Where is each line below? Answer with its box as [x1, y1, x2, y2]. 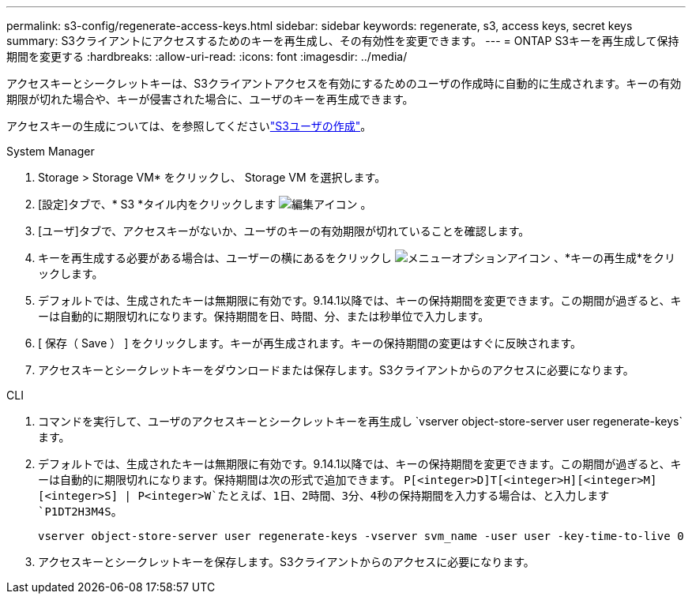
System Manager [6, 144, 95, 158]
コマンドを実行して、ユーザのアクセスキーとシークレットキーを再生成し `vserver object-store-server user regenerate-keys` [38, 414, 683, 428]
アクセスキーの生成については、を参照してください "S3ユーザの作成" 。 [6, 119, 372, 133]
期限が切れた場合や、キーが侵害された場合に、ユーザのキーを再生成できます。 [6, 92, 414, 106]
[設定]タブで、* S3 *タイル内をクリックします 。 [38, 197, 372, 211]
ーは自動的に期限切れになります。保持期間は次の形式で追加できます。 [38, 473, 401, 486]
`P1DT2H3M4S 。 [38, 504, 122, 518]
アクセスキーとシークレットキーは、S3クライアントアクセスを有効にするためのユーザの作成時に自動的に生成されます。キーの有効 [6, 77, 682, 90]
